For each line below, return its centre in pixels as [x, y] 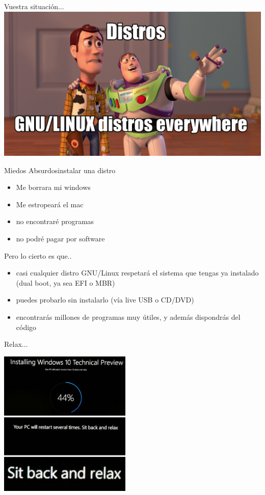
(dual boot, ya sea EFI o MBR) [65, 282]
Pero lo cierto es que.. [38, 255]
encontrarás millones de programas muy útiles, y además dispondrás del [128, 317]
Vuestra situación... [34, 6]
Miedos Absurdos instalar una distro [60, 170]
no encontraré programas [55, 221]
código [26, 327]
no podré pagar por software [60, 239]
